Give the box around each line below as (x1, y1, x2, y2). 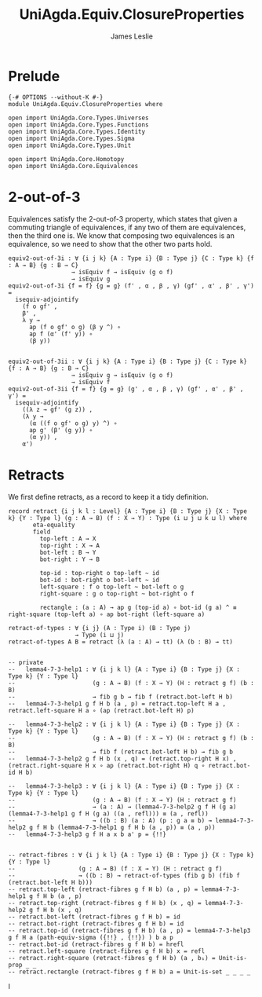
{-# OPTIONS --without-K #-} (8, 93, 104, 101)
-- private (8, 658, 44, 666)
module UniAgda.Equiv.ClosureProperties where (8, 100, 163, 108)
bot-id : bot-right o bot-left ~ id (39, 576, 159, 584)
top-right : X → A (39, 541, 100, 549)
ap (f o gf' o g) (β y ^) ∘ (28, 323, 122, 331)
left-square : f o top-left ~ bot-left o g (39, 583, 184, 591)
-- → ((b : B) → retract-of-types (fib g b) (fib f (8, 871, 241, 879)
